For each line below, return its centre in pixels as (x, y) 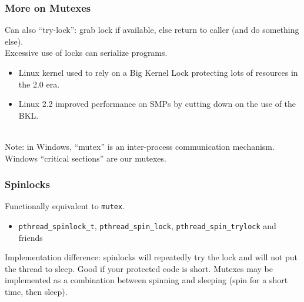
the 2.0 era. (39, 84)
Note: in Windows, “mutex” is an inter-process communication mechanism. (140, 146)
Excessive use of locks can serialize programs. (86, 53)
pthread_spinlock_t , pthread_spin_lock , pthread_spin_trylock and (147, 226)
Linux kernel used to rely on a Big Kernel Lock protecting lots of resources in (158, 72)
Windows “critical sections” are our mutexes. (86, 158)
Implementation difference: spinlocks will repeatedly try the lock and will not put (151, 257)
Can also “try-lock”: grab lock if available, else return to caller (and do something (152, 30)
